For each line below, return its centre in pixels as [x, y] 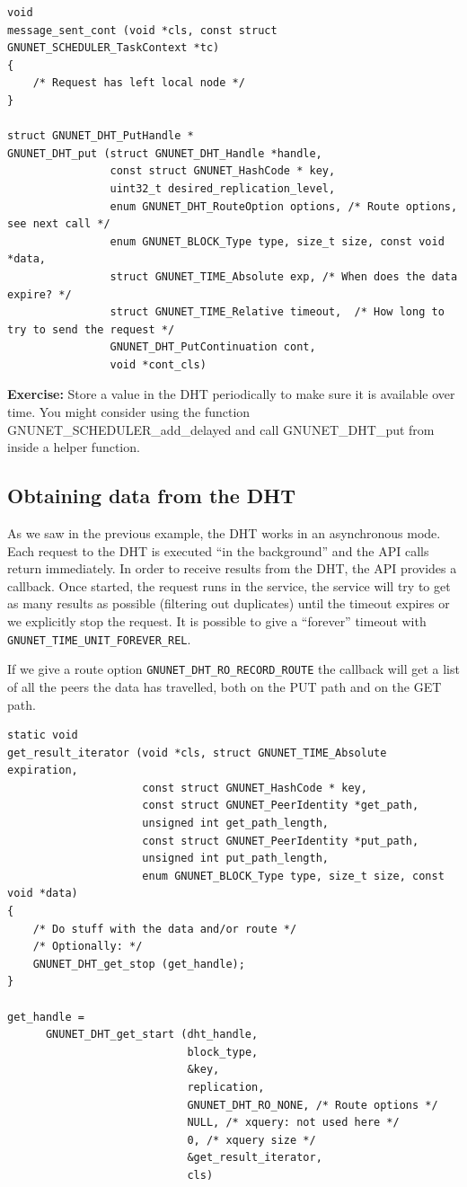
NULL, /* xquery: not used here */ [293, 1123]
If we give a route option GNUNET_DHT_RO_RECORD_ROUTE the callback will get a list [233, 669]
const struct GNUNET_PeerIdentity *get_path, [281, 806]
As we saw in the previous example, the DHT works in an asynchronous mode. [224, 533]
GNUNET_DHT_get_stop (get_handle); [139, 964]
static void [43, 735]
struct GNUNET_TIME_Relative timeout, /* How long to [277, 312]
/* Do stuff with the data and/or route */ [165, 929]
